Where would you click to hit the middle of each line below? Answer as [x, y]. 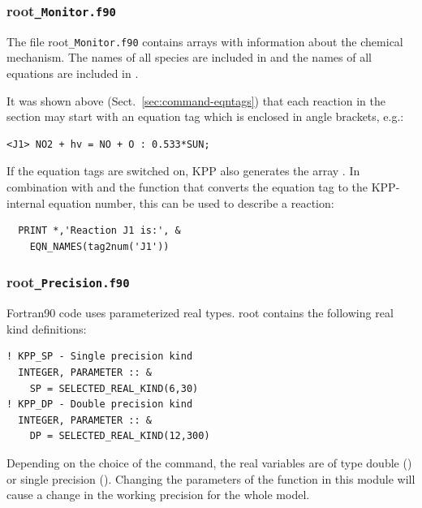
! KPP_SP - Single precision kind [100, 357]
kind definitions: [47, 328]
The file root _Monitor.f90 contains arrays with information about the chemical [205, 41]
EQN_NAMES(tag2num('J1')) [99, 246]
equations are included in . [73, 73]
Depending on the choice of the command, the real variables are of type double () [209, 462]
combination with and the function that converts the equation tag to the [187, 187]
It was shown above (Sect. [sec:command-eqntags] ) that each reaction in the [196, 100]
